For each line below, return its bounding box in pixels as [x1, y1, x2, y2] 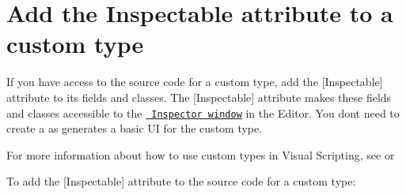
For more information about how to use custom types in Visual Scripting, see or [6, 146, 395, 163]
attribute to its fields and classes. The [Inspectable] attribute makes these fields [6, 88, 392, 105]
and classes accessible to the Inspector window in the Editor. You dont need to [6, 104, 400, 121]
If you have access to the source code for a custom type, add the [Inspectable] [6, 73, 383, 90]
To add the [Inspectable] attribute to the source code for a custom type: [6, 173, 356, 189]
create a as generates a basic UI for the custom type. [6, 120, 263, 137]
